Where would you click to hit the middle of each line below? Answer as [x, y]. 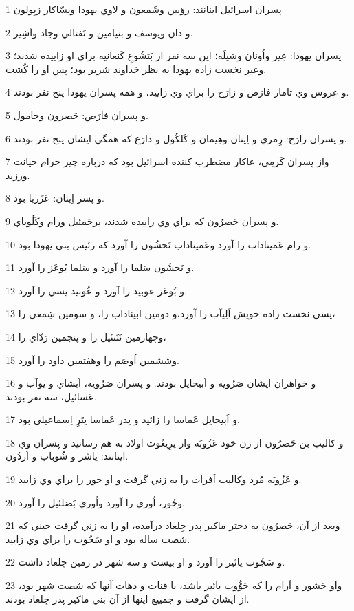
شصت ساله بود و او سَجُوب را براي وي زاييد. [98, 538]
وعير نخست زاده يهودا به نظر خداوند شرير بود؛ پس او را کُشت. [136, 68]
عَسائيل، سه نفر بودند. [51, 396]
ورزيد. [18, 174]
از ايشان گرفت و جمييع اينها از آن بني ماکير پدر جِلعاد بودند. [128, 598]
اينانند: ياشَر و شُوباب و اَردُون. [67, 456]
